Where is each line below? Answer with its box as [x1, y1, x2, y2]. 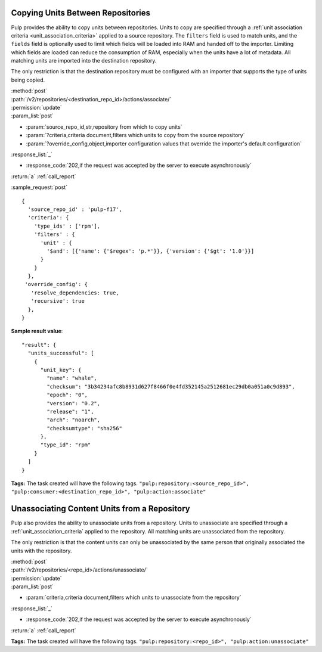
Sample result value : [11, 328, 63, 335]
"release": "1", [47, 408, 94, 415]
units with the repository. [11, 547, 72, 554]
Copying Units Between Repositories [11, 8, 151, 18]
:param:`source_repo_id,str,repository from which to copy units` [26, 123, 182, 131]
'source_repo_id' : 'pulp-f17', [27, 206, 122, 213]
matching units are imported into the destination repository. [11, 57, 157, 64]
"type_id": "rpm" [40, 442, 91, 448]
